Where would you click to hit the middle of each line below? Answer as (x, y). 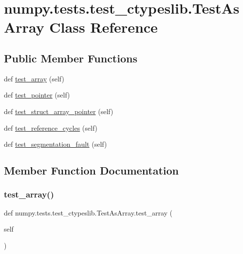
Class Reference (103, 27)
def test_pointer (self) (37, 95)
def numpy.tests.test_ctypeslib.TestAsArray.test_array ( (88, 212)
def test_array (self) (34, 78)
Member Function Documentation (92, 170)
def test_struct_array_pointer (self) (59, 111)
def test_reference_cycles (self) (51, 127)
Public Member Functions (71, 58)
